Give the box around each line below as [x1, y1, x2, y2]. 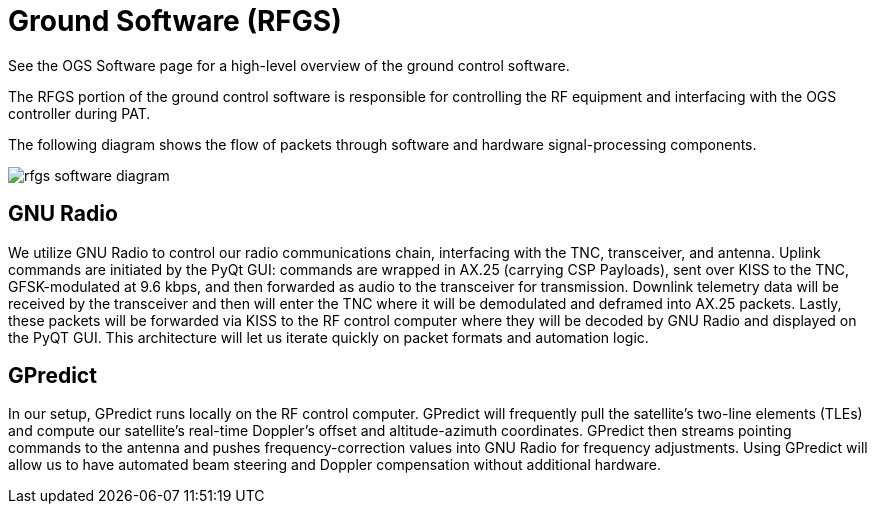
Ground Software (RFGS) [8, 4, 342, 38]
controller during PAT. [8, 104, 151, 122]
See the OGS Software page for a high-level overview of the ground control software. [8, 56, 570, 74]
